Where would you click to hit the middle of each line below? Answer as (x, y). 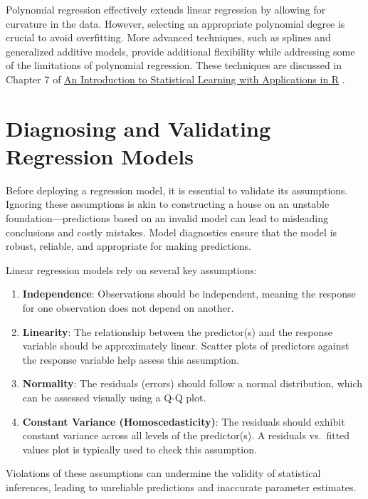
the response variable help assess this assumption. (131, 359)
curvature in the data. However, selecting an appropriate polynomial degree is (175, 23)
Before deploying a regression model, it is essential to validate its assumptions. (177, 190)
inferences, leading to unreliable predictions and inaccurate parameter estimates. (181, 487)
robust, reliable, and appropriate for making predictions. (129, 246)
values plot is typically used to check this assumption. (140, 449)
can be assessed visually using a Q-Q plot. (114, 397)
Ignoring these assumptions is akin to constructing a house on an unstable (168, 204)
